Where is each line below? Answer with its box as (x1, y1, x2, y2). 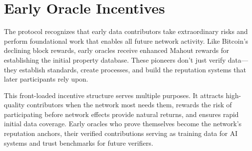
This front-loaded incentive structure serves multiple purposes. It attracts (4, 90, 224, 100)
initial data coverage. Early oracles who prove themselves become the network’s (4, 118, 242, 129)
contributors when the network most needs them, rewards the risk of (27, 100, 232, 110)
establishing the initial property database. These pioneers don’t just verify (4, 54, 226, 65)
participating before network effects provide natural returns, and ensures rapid (4, 109, 239, 119)
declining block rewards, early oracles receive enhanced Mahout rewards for (4, 45, 229, 55)
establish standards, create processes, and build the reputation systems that (19, 64, 246, 74)
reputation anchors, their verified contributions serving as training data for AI (4, 128, 238, 138)
